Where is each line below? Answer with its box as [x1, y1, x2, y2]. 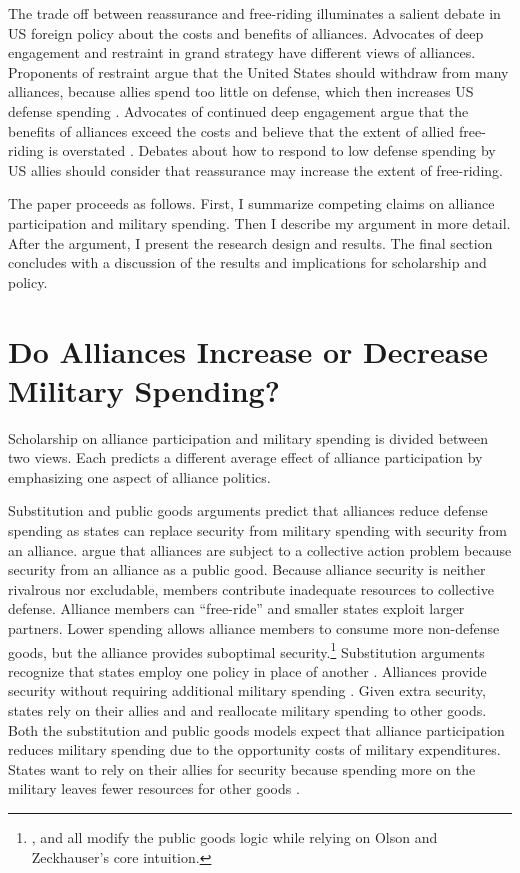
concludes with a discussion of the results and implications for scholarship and [8, 252, 487, 273]
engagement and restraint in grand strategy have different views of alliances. [8, 42, 476, 63]
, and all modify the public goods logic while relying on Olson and [31, 826, 438, 847]
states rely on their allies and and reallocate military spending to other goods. [8, 700, 487, 720]
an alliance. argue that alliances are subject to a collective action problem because [8, 539, 512, 560]
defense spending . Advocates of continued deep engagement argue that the [8, 100, 469, 121]
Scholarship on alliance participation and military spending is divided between [8, 427, 488, 448]
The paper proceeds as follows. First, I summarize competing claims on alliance [8, 193, 495, 214]
